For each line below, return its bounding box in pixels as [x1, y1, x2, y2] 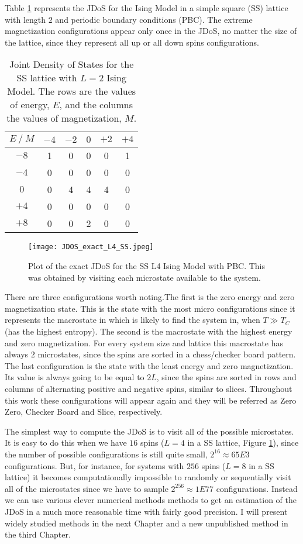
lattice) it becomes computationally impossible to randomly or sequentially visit [5, 471, 291, 483]
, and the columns [59, 98, 133, 112]
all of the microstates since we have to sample [5, 482, 168, 494]
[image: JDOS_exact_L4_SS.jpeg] [28, 243, 154, 252]
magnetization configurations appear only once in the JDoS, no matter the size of [5, 25, 297, 37]
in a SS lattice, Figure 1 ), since [187, 436, 299, 449]
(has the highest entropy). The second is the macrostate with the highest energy [5, 325, 292, 337]
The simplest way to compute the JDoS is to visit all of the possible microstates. [5, 425, 294, 437]
